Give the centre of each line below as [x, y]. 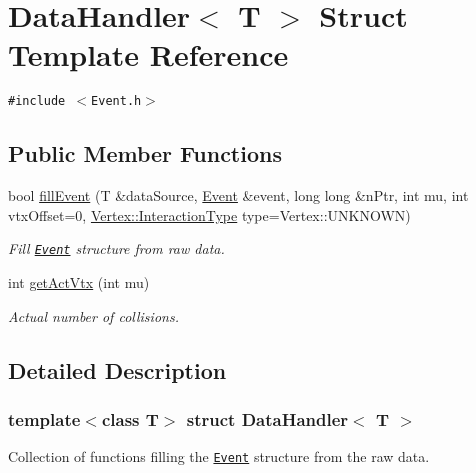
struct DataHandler [267, 418]
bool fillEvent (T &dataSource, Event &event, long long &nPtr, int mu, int [238, 195]
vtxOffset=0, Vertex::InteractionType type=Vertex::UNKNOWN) [209, 214]
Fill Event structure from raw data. [116, 248]
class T [130, 418]
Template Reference [148, 54]
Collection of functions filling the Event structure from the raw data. [219, 456]
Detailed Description [117, 369]
